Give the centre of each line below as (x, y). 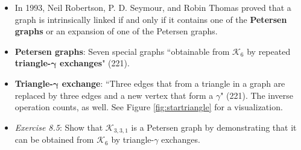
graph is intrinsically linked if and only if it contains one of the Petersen (151, 19)
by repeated (269, 51)
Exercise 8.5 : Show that (59, 127)
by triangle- (133, 139)
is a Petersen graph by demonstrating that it (214, 127)
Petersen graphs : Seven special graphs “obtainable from (122, 51)
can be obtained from (54, 139)
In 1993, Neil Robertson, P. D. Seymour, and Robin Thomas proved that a (153, 7)
